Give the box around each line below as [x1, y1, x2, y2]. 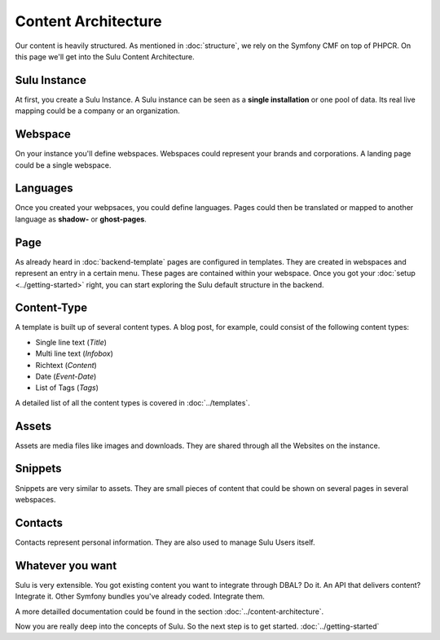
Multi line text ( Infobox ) [35, 348, 114, 358]
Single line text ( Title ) [35, 337, 108, 347]
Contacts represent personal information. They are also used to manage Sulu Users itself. [15, 537, 315, 547]
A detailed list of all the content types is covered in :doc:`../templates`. [15, 397, 250, 407]
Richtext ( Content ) [35, 360, 97, 370]
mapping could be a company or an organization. [15, 106, 181, 116]
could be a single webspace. [15, 160, 112, 170]
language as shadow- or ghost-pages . [15, 214, 147, 224]
